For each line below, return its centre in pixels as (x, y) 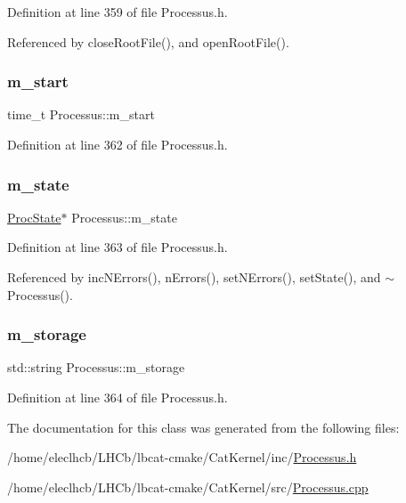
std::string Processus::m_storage (96, 367)
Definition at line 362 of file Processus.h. (118, 144)
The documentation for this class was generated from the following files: (203, 427)
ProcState (34, 217)
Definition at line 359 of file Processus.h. (118, 12)
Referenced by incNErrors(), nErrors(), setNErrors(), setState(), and (194, 277)
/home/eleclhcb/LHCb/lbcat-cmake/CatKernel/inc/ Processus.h (182, 457)
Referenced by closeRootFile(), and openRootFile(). (148, 41)
